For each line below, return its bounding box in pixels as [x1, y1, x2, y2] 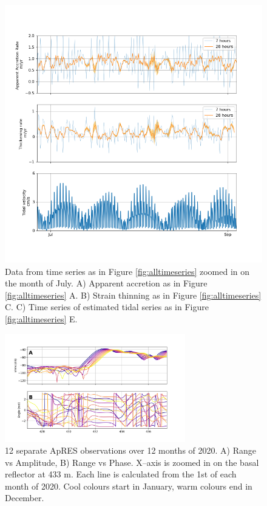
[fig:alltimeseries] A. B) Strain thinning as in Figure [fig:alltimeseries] [5, 288, 262, 301]
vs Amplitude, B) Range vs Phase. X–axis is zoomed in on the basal [5, 456, 259, 468]
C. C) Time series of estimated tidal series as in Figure [5, 300, 209, 313]
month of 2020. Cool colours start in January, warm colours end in [5, 479, 252, 492]
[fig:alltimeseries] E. [5, 312, 78, 325]
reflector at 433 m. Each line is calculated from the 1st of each [5, 468, 237, 480]
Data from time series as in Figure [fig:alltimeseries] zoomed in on [5, 265, 250, 277]
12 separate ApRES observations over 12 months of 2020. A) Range [5, 444, 256, 457]
